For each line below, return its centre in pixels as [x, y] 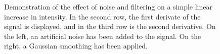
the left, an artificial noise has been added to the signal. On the [103, 36]
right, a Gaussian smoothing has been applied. [76, 46]
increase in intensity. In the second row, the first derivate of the [102, 16]
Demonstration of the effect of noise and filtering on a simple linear [108, 6]
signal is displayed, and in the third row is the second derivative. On [110, 26]
